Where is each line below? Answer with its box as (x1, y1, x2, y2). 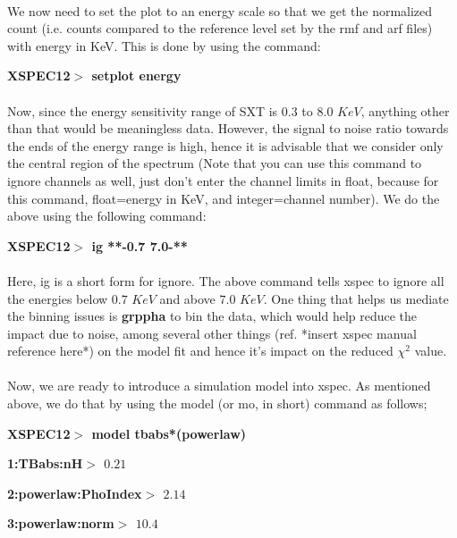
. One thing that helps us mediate (263, 289, 449, 307)
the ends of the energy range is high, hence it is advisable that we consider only (7, 136, 444, 155)
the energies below (7, 289, 108, 307)
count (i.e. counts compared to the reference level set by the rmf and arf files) (7, 19, 433, 38)
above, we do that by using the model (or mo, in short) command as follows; (7, 394, 427, 413)
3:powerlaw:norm (7, 514, 114, 533)
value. (414, 341, 447, 360)
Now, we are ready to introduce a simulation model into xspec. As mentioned (7, 376, 431, 395)
